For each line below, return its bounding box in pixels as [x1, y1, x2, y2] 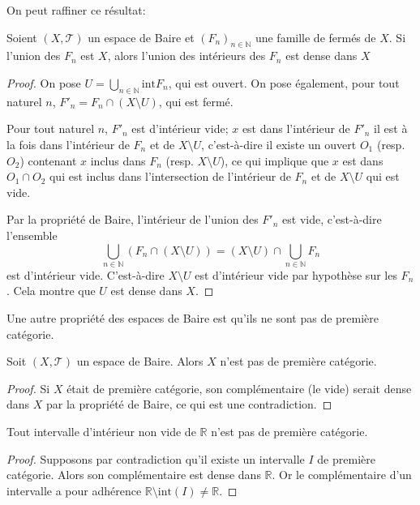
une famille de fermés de [255, 28, 376, 45]
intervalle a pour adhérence [6, 481, 142, 499]
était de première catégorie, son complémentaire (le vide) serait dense [66, 379, 412, 396]
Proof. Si [6, 379, 50, 396]
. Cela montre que [6, 282, 96, 299]
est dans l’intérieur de [242, 120, 350, 137]
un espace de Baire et [88, 28, 195, 45]
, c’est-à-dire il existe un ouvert [201, 135, 357, 152]
